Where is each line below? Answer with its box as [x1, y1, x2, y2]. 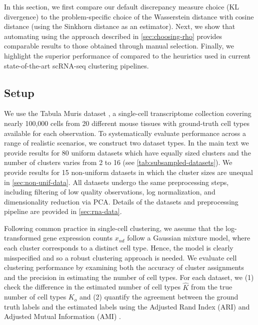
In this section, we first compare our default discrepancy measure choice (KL [4, 1, 239, 11]
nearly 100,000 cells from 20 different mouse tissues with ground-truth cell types [4, 117, 250, 128]
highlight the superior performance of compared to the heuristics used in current [4, 50, 250, 60]
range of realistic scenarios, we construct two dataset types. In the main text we [4, 137, 249, 148]
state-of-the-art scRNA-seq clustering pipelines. [4, 60, 149, 70]
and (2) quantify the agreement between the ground [79, 291, 238, 302]
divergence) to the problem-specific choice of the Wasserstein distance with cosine [4, 11, 254, 21]
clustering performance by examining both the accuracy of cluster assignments [4, 262, 244, 272]
